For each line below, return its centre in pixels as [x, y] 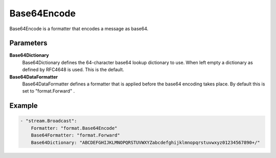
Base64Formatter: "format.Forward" [75, 135]
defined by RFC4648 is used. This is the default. [73, 70]
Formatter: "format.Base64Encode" [74, 128]
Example [24, 106]
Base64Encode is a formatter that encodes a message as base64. [79, 29]
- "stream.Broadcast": [49, 121]
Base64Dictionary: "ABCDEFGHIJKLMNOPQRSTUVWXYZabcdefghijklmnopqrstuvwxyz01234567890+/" [145, 142]
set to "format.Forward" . [49, 91]
